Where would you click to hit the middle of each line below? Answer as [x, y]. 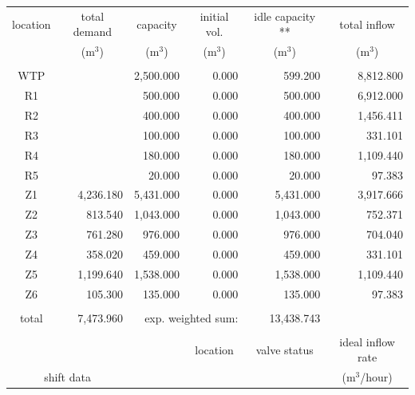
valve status [285, 349]
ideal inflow [367, 341]
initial [214, 16]
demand [92, 32]
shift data [67, 377]
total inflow [367, 24]
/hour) [376, 377]
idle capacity [285, 16]
